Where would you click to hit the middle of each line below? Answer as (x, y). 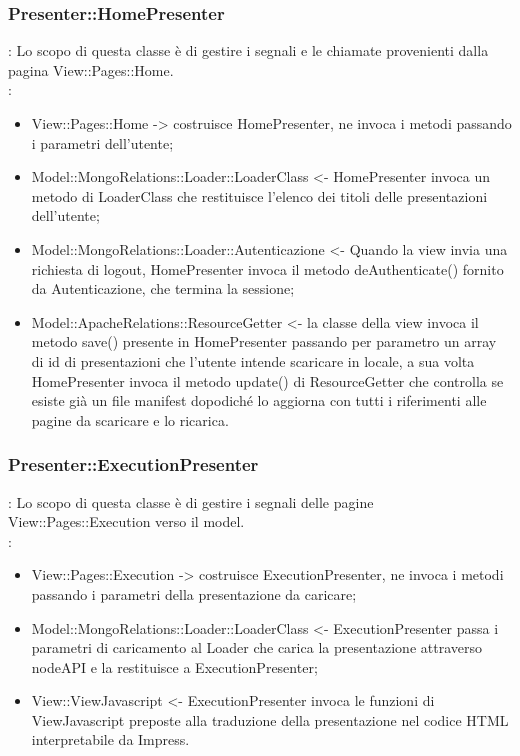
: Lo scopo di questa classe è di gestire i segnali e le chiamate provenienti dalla (248, 50)
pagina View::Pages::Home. (91, 69)
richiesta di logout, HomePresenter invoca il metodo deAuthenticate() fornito (267, 268)
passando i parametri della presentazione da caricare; (194, 593)
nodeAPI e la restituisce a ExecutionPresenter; (174, 666)
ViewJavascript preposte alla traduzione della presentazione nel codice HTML (270, 719)
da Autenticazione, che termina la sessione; (163, 288)
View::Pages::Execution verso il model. (126, 521)
